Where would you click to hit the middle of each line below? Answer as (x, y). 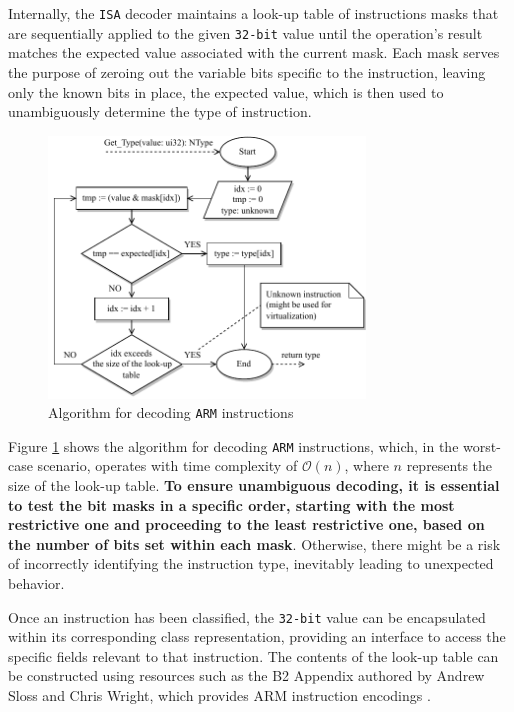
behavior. (36, 583)
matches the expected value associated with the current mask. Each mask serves (254, 52)
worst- (482, 445)
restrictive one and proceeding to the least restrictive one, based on (246, 524)
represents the (449, 465)
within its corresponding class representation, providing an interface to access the (257, 636)
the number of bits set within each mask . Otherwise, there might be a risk (254, 543)
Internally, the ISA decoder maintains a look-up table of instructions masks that (253, 13)
